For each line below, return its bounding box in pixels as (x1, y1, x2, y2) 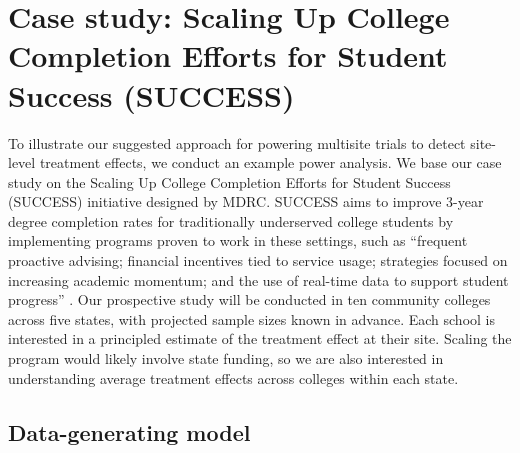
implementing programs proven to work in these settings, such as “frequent (8, 230, 468, 251)
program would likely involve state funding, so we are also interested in (8, 348, 444, 369)
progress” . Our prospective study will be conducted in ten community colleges (8, 289, 491, 310)
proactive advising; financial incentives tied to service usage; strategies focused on (8, 250, 508, 271)
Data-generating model (8, 416, 251, 447)
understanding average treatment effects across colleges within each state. (8, 367, 459, 388)
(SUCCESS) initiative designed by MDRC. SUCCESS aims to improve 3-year (8, 191, 484, 212)
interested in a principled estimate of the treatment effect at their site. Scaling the (8, 328, 512, 349)
